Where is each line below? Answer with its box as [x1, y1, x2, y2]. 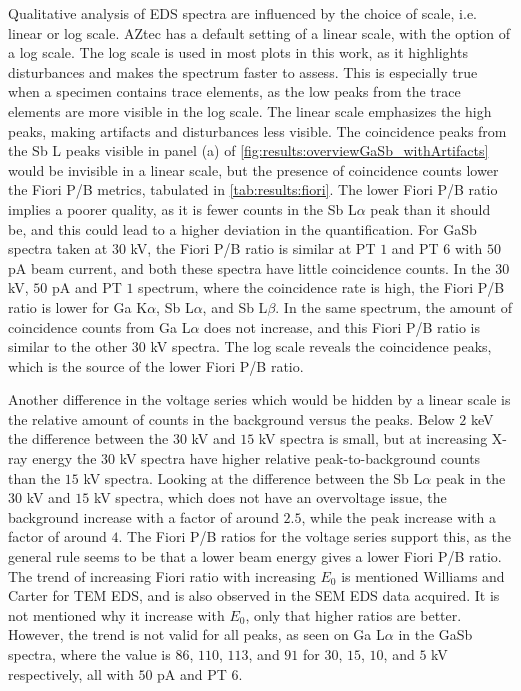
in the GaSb [398, 624, 473, 645]
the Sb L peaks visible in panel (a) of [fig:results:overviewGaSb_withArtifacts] [8, 140, 489, 161]
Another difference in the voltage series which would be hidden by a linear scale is [8, 389, 511, 410]
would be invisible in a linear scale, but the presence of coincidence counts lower [8, 159, 499, 180]
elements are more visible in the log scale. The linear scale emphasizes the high [8, 100, 492, 121]
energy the [32, 448, 97, 469]
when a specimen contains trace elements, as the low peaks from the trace [8, 81, 461, 102]
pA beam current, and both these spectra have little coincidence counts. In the [8, 257, 491, 278]
